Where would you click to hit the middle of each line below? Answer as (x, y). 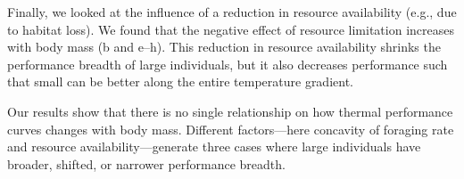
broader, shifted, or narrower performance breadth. (146, 163)
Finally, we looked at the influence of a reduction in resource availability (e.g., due (232, 12)
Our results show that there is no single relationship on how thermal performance (230, 111)
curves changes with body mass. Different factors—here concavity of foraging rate (231, 129)
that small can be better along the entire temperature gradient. (180, 81)
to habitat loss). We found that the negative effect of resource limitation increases (231, 29)
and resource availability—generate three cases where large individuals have (214, 146)
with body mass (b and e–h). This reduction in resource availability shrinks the (224, 47)
